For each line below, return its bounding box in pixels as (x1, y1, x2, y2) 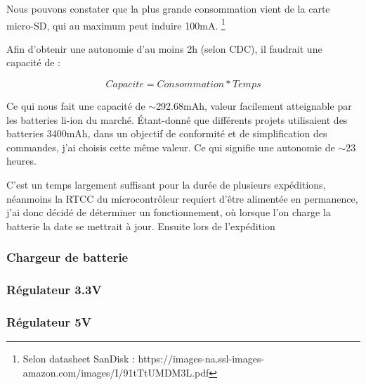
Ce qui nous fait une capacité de (6, 99, 145, 113)
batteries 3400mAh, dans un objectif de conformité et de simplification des (6, 126, 327, 141)
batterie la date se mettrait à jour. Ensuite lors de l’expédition (6, 218, 275, 233)
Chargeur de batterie (6, 248, 129, 266)
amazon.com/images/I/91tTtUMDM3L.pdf (22, 365, 209, 379)
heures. (6, 153, 37, 168)
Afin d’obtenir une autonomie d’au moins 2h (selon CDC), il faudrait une (6, 41, 322, 56)
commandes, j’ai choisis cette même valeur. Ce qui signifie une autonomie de (6, 139, 335, 154)
